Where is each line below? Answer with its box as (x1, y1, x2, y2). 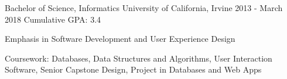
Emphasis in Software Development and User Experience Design (5, 33, 235, 45)
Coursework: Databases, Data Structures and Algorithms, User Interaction (5, 52, 272, 64)
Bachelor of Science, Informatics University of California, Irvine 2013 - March (5, 2, 283, 13)
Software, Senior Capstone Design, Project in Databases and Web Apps (5, 63, 262, 76)
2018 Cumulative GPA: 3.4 (5, 13, 101, 25)
